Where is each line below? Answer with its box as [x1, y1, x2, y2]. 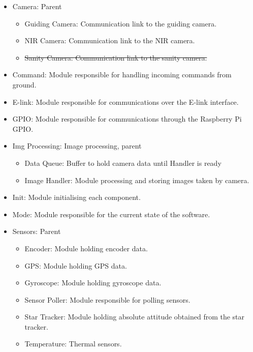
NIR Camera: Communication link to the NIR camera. [24, 35, 195, 46]
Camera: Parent [12, 1, 62, 11]
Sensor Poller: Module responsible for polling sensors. [24, 294, 191, 305]
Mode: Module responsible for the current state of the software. [12, 209, 210, 219]
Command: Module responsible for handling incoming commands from [12, 69, 232, 80]
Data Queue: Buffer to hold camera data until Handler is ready [24, 157, 222, 168]
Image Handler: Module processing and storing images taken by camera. [24, 174, 249, 185]
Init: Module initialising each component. [12, 192, 141, 202]
